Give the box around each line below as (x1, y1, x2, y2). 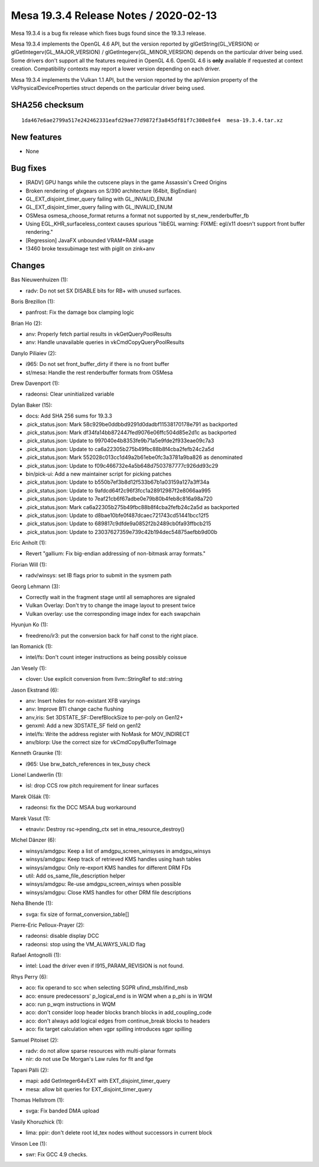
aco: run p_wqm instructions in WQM (25, 1001, 116, 1008)
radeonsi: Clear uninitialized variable (25, 391, 115, 398)
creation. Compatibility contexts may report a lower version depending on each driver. (11, 65, 221, 72)
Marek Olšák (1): (11, 793, 51, 800)
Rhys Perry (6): (11, 973, 48, 980)
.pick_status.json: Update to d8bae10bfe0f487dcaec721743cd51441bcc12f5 (25, 512, 209, 519)
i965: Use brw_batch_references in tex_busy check (25, 760, 151, 767)
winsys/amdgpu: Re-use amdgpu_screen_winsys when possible (25, 880, 181, 888)
